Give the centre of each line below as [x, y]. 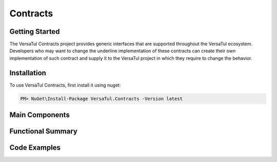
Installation [28, 73]
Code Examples [35, 148]
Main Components [40, 115]
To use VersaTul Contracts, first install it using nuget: [65, 85]
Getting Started [35, 32]
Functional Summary [44, 131]
